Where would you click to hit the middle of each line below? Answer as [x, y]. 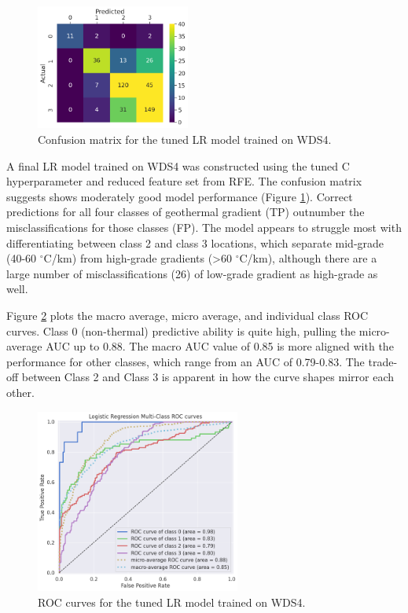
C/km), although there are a [308, 258]
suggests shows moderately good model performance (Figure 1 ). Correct [180, 196]
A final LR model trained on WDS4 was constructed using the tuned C [178, 165]
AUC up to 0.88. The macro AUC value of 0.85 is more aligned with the [220, 346]
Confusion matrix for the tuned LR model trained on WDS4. [185, 139]
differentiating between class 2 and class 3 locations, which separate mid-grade [195, 242]
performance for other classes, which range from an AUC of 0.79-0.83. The [186, 361]
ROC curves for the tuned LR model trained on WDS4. [172, 602]
